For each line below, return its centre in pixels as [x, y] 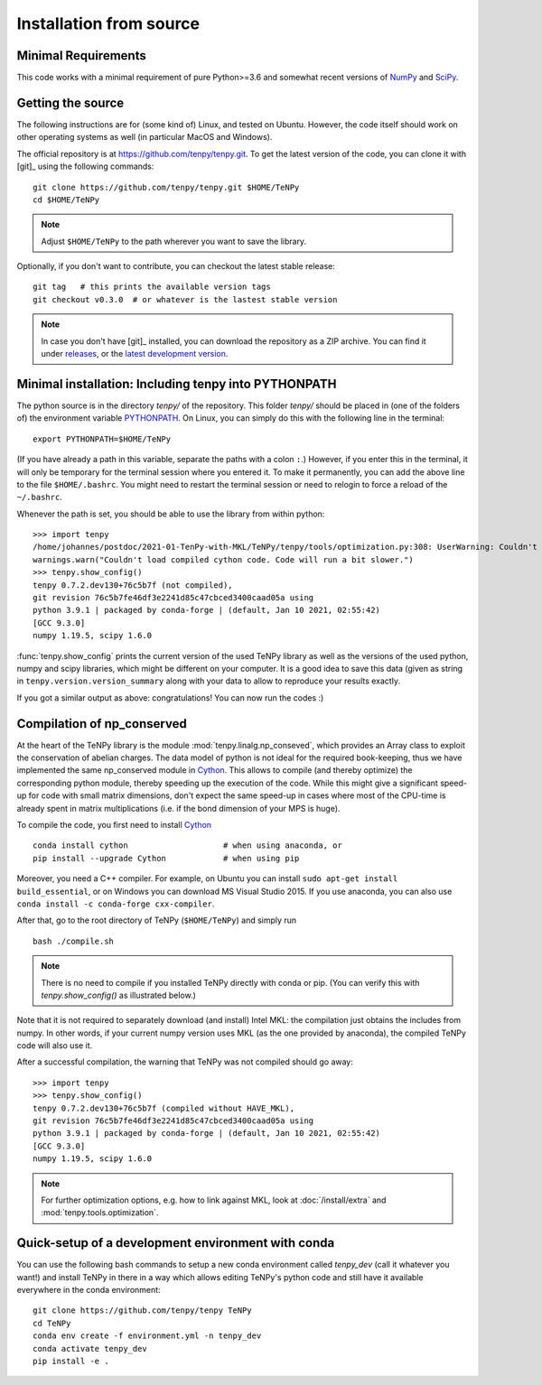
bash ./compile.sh [74, 941]
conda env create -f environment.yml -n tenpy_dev [147, 1336]
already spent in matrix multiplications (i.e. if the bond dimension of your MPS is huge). [178, 808]
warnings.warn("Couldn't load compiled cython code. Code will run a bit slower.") [224, 559]
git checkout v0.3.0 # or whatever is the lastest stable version [185, 299]
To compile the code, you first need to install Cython [114, 825]
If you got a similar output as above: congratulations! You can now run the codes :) [170, 697]
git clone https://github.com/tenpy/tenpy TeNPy [142, 1311]
